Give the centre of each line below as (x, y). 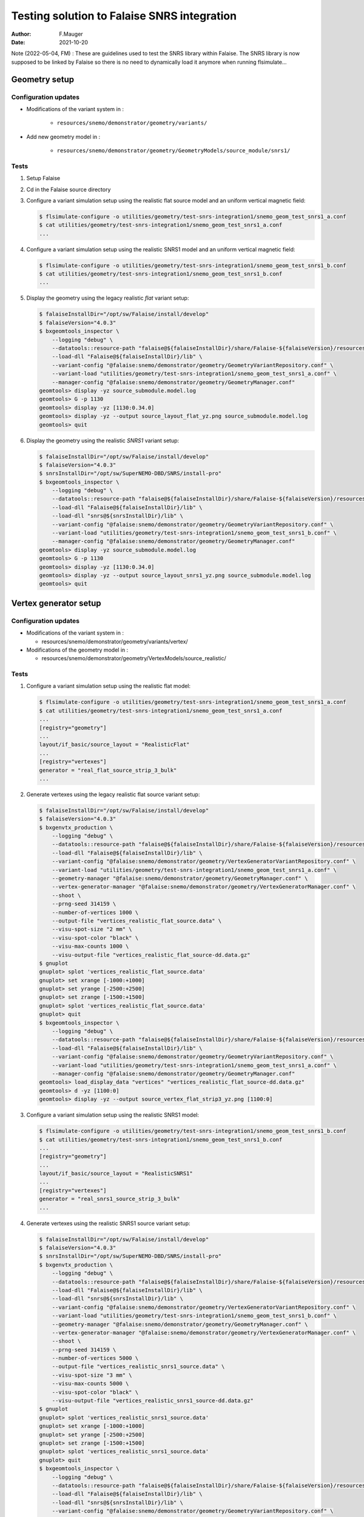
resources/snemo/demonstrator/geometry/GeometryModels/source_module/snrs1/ (174, 151)
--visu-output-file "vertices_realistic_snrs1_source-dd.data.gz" (153, 1401)
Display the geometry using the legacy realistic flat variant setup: (108, 298)
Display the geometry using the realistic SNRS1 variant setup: (103, 441)
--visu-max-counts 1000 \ (90, 946)
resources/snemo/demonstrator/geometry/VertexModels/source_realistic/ (134, 658)
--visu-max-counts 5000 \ (90, 1384)
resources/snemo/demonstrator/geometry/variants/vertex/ (115, 641)
